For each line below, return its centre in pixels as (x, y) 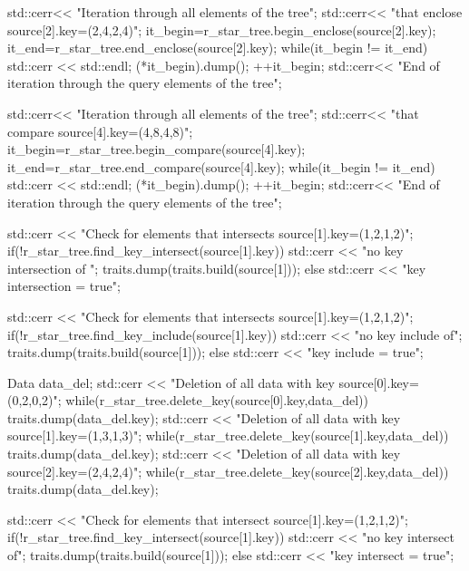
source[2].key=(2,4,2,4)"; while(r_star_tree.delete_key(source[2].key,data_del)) (228, 471)
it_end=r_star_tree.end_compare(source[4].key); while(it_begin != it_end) (221, 166)
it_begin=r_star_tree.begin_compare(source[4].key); (156, 149)
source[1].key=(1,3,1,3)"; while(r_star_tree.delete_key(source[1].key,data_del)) (228, 436)
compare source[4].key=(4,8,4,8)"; (100, 131)
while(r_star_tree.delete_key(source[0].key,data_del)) (217, 400)
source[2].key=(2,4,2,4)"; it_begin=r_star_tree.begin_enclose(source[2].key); (222, 29)
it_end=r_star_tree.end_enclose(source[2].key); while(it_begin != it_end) (218, 48)
